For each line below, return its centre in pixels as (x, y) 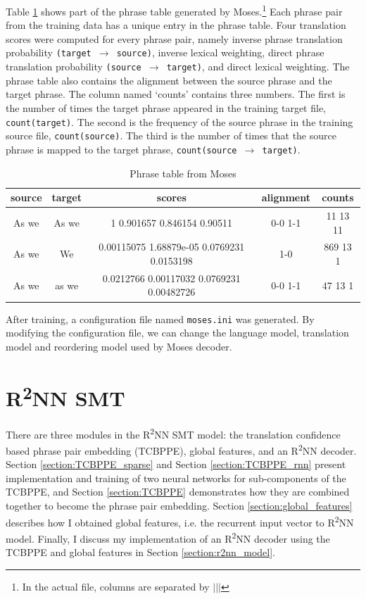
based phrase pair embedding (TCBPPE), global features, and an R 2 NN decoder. (181, 449)
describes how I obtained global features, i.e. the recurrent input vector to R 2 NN (180, 521)
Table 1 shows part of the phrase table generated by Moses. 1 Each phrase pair (174, 10)
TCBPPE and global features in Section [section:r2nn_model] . (140, 552)
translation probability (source (74, 67)
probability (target (49, 52)
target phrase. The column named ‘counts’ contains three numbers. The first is (176, 94)
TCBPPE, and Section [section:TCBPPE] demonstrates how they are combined (178, 492)
